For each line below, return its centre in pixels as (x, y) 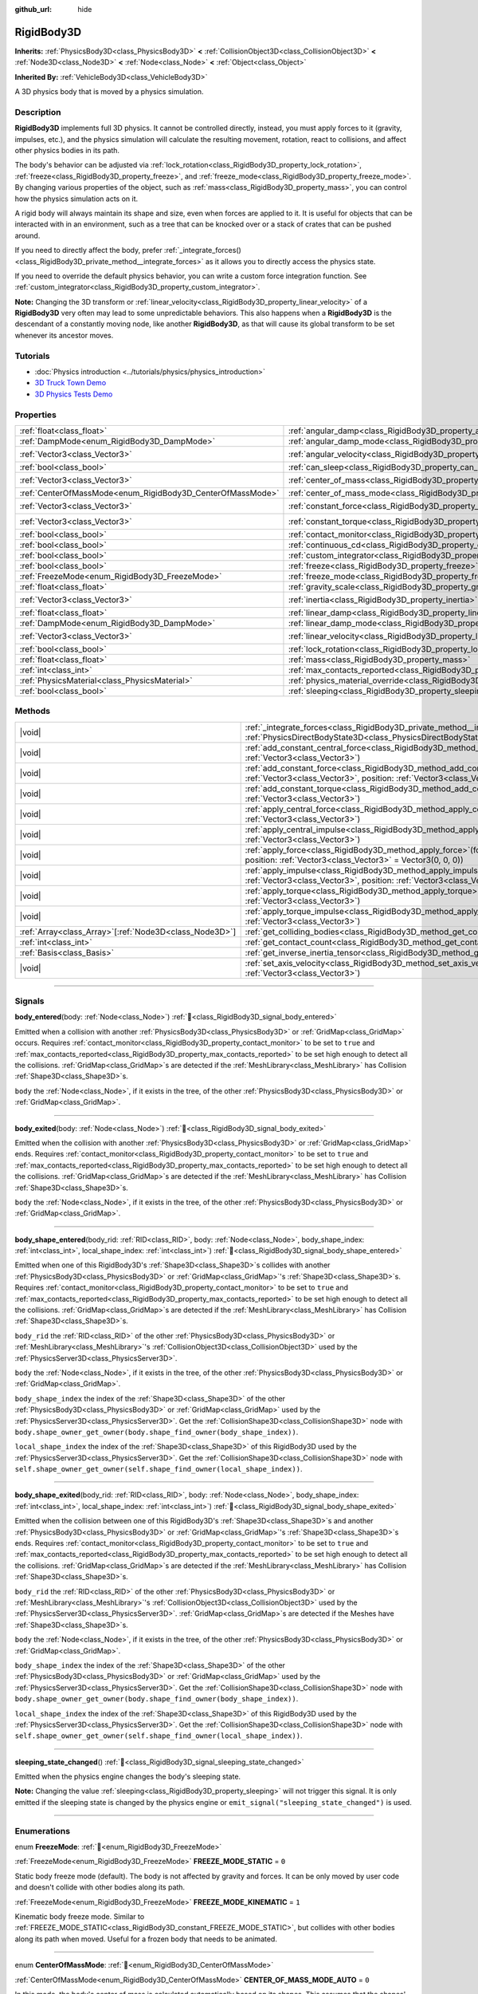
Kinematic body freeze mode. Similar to (80, 1916)
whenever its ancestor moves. (64, 335)
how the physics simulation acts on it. (76, 199)
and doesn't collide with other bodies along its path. (100, 1887)
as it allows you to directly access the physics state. (290, 261)
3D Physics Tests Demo (74, 394)
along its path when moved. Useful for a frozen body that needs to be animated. (146, 1939)
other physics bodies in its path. (67, 150)
